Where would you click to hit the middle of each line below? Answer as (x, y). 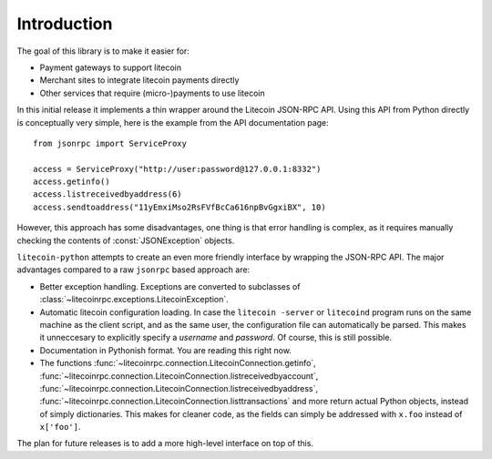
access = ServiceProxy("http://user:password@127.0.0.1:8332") (177, 169)
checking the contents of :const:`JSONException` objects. (126, 240)
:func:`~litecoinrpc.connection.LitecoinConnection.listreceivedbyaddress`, (179, 388)
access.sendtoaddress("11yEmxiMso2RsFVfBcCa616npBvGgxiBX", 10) (180, 207)
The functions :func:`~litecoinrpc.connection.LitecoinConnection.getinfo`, (178, 363)
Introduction (65, 24)
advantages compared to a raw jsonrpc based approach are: (133, 270)
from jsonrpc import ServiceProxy (110, 143)
